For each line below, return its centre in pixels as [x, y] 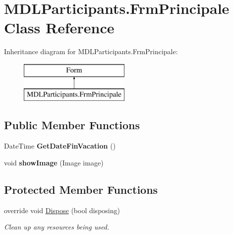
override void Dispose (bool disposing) [62, 210]
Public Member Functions [72, 125]
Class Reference [59, 28]
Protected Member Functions [81, 189]
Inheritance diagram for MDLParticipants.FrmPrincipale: [91, 51]
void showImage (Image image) [54, 162]
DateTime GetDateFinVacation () [60, 146]
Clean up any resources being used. [57, 227]
